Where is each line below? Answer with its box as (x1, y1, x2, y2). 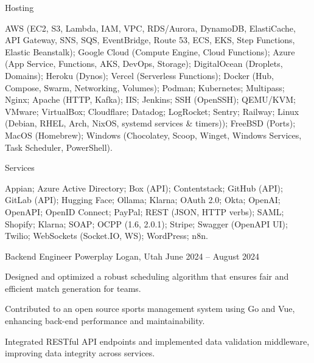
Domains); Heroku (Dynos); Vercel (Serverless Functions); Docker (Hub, (5, 69, 274, 81)
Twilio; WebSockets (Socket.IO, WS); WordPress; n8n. (5, 229, 208, 242)
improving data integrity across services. (5, 347, 155, 359)
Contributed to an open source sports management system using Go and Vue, (5, 302, 295, 315)
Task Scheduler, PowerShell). (5, 140, 113, 153)
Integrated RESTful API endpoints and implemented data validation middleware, (5, 334, 310, 347)
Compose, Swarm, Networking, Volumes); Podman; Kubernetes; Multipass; (5, 81, 285, 94)
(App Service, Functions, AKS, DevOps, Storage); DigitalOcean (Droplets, (5, 57, 283, 70)
